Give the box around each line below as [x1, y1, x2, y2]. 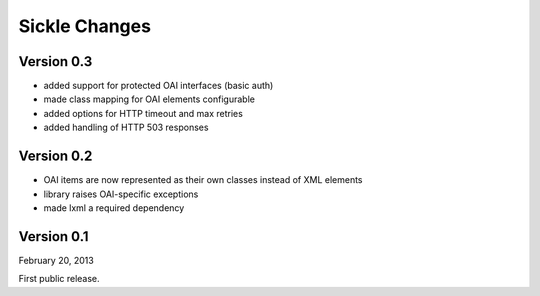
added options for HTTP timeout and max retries [43, 107, 244, 119]
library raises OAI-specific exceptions [43, 188, 199, 200]
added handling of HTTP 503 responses [43, 121, 209, 134]
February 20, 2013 [18, 254, 94, 266]
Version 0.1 [18, 228, 89, 245]
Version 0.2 [18, 148, 93, 165]
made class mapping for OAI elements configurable [43, 93, 255, 105]
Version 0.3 [18, 53, 93, 70]
